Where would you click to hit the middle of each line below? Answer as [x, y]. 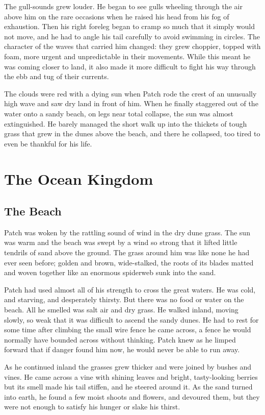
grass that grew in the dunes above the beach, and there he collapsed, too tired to [132, 133]
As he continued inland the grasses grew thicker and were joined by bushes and [128, 367]
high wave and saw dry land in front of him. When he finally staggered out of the [131, 103]
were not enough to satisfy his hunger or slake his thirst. [92, 407]
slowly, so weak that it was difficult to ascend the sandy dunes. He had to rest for [131, 319]
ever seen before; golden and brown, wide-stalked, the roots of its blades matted [129, 262]
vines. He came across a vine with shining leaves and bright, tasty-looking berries [131, 376]
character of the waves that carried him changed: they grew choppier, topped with [132, 46]
